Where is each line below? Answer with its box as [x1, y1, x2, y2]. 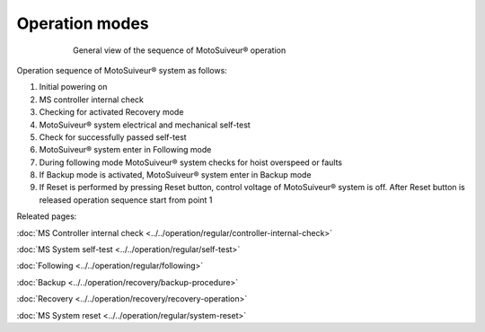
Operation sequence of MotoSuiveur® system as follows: [16, 65, 228, 75]
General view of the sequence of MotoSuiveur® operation [73, 45, 287, 56]
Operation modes [16, 13, 149, 33]
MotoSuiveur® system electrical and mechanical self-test [39, 119, 251, 130]
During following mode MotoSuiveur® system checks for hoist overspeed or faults [39, 157, 343, 168]
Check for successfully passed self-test [39, 131, 188, 143]
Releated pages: [16, 211, 77, 222]
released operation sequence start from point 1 [39, 194, 213, 205]
